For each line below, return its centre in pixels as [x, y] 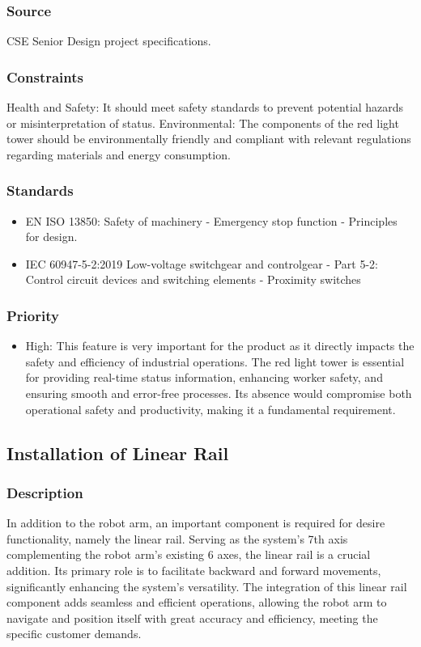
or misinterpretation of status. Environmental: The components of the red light [203, 123]
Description [45, 492]
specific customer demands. [74, 634]
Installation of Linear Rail [118, 452]
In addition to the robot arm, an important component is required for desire [196, 523]
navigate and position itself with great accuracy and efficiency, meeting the [192, 617]
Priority [33, 315]
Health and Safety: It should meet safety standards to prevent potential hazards [205, 107]
